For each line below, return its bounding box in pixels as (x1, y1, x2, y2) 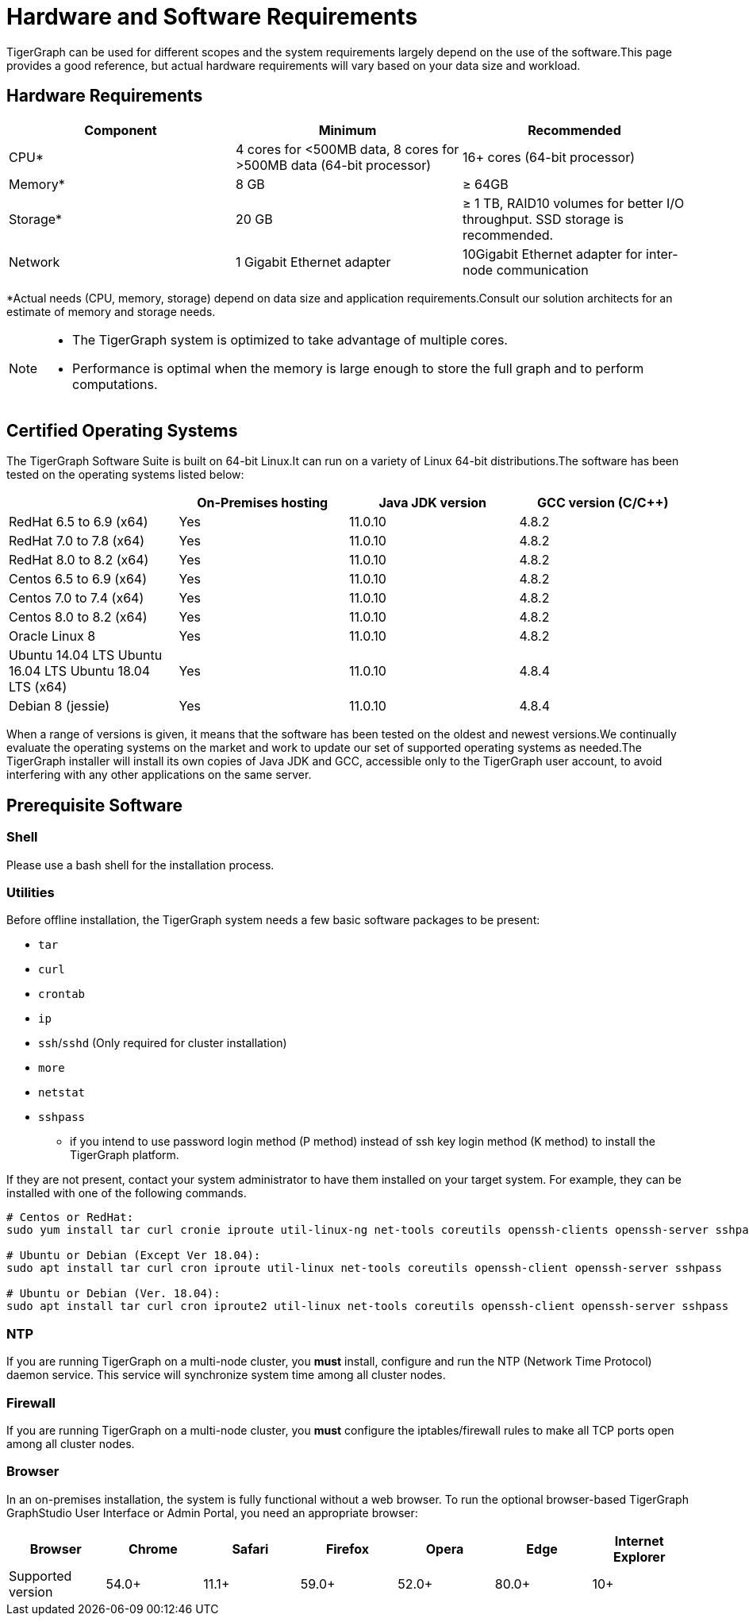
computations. (72, 376, 158, 392)
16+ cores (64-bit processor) (462, 148, 636, 165)
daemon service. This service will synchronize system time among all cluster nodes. (6, 1368, 446, 1382)
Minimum (318, 121, 377, 138)
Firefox (325, 1540, 370, 1557)
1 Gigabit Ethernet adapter (235, 253, 391, 270)
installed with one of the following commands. (6, 1186, 247, 1200)
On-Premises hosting (197, 495, 328, 511)
